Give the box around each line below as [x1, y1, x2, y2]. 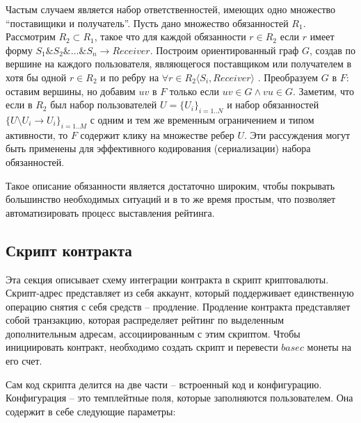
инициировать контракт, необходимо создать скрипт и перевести [6, 340, 278, 354]
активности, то [6, 127, 68, 142]
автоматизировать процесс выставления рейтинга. [6, 205, 215, 219]
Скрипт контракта [6, 239, 132, 260]
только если [169, 83, 219, 98]
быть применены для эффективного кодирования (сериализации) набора [6, 141, 311, 156]
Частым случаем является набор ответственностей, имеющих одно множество [6, 2, 336, 16]
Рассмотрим [6, 29, 56, 44]
